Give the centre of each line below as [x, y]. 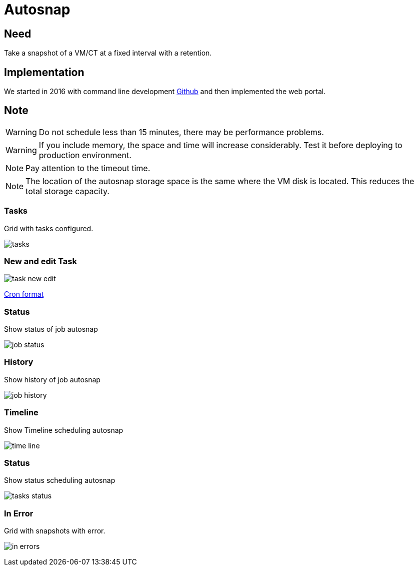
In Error [19, 513]
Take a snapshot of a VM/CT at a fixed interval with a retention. [108, 53]
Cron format [24, 294]
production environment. [85, 155]
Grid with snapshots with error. [55, 531]
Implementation [44, 72]
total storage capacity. [67, 191]
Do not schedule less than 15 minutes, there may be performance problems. [181, 132]
